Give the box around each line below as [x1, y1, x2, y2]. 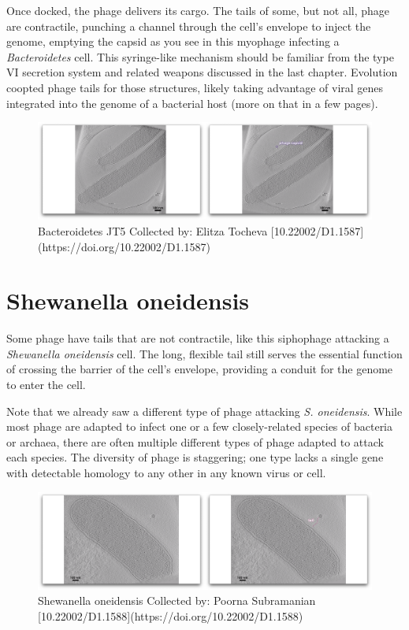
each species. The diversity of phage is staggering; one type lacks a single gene [6, 449, 384, 465]
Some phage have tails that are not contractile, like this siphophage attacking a [6, 330, 389, 346]
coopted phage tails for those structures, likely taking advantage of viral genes [6, 79, 384, 95]
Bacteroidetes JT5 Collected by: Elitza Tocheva [38, 222, 268, 239]
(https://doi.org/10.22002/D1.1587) [38, 238, 210, 254]
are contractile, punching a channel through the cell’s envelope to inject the [6, 17, 371, 34]
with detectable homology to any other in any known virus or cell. [6, 465, 326, 481]
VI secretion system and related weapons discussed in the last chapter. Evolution [6, 64, 398, 80]
